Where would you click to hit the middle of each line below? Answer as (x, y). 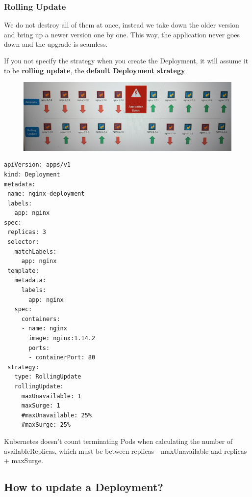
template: (23, 271)
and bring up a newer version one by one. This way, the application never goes (122, 34)
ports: (39, 348)
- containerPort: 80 (62, 358)
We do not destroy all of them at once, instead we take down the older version (122, 25)
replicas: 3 (27, 232)
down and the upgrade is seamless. (56, 44)
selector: (23, 242)
